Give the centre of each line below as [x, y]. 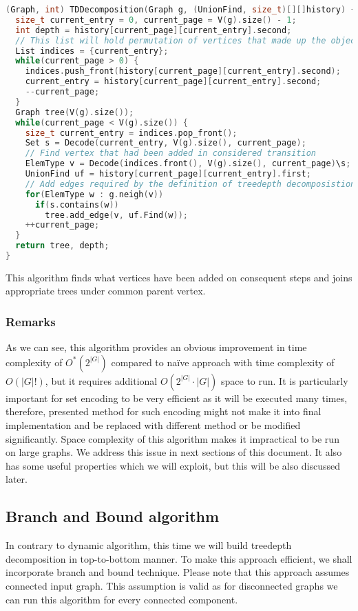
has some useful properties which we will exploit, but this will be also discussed [173, 465]
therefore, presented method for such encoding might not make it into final [164, 411]
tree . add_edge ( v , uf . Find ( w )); [116, 215]
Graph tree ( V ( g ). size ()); [75, 112]
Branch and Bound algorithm [113, 516]
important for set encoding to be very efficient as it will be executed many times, [177, 398]
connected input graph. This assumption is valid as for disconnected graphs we [172, 586]
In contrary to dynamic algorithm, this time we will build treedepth [149, 545]
